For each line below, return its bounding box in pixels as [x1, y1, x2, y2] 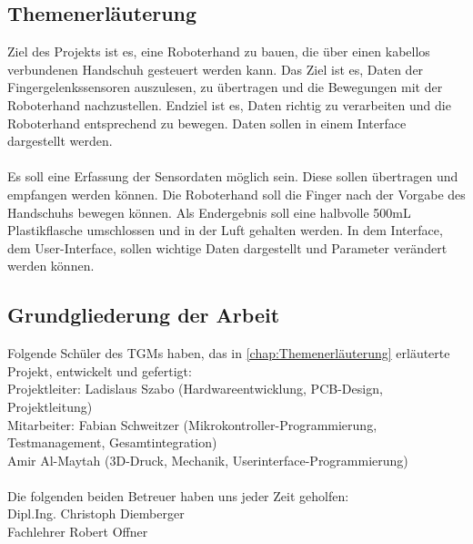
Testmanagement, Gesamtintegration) [7, 433, 217, 452]
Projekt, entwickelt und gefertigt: [7, 361, 192, 380]
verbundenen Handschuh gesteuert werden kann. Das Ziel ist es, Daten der [7, 59, 424, 78]
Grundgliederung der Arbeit [7, 301, 280, 329]
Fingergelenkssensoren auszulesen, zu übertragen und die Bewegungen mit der [7, 77, 443, 97]
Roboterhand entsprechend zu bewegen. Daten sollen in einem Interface [7, 113, 407, 132]
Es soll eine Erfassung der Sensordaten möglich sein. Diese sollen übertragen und [7, 167, 458, 186]
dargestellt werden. [7, 131, 113, 150]
